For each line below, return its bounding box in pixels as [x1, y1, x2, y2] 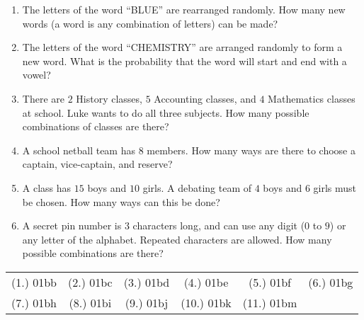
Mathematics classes [268, 91, 356, 105]
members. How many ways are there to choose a [147, 142, 356, 157]
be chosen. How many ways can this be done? [22, 194, 220, 209]
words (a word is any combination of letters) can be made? [22, 16, 278, 30]
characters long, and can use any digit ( [132, 218, 305, 233]
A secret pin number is [22, 218, 122, 233]
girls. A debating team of [142, 180, 251, 195]
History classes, [76, 91, 142, 105]
